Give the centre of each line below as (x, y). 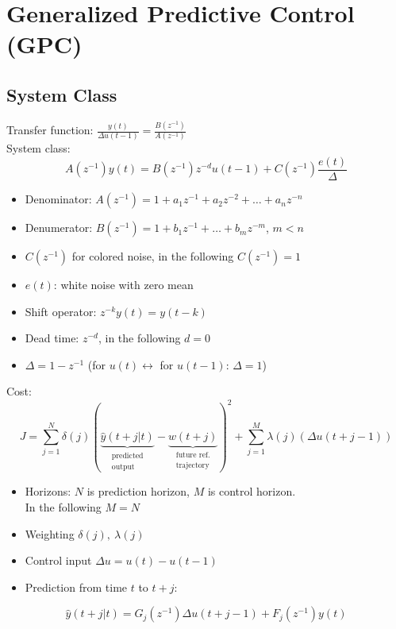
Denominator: (58, 199)
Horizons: (48, 491)
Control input (58, 560)
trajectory (192, 465)
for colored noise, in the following (153, 256)
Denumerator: (59, 228)
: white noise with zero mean (123, 285)
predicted (127, 456)
